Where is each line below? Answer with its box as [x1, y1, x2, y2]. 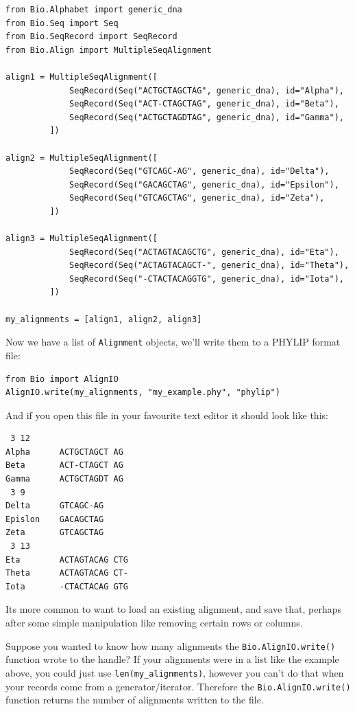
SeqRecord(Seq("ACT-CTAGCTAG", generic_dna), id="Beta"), [69, 99, 339, 109]
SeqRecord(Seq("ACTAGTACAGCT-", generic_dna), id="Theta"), [69, 260, 350, 271]
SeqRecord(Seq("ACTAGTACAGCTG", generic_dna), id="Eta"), [69, 247, 339, 257]
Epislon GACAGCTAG [5, 514, 104, 524]
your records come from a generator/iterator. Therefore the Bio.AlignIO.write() [5, 679, 351, 693]
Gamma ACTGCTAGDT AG [5, 474, 123, 484]
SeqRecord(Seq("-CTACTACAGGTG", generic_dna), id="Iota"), [69, 273, 344, 284]
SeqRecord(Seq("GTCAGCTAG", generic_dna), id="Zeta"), [69, 193, 325, 203]
